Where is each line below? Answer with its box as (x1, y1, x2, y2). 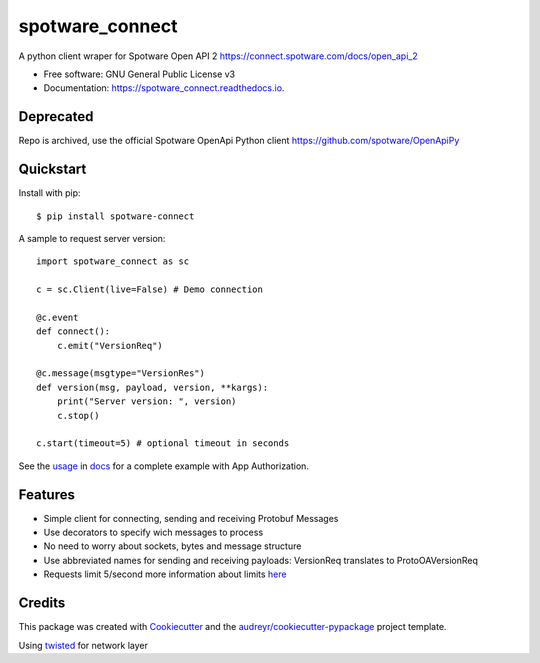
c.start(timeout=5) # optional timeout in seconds (36, 438, 290, 449)
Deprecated (18, 108, 94, 125)
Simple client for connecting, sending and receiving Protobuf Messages (43, 512, 339, 524)
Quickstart (18, 161, 87, 178)
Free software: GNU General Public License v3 (43, 68, 236, 80)
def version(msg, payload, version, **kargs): (36, 381, 269, 393)
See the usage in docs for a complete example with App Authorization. (18, 460, 310, 472)
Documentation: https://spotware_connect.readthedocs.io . (43, 82, 285, 94)
